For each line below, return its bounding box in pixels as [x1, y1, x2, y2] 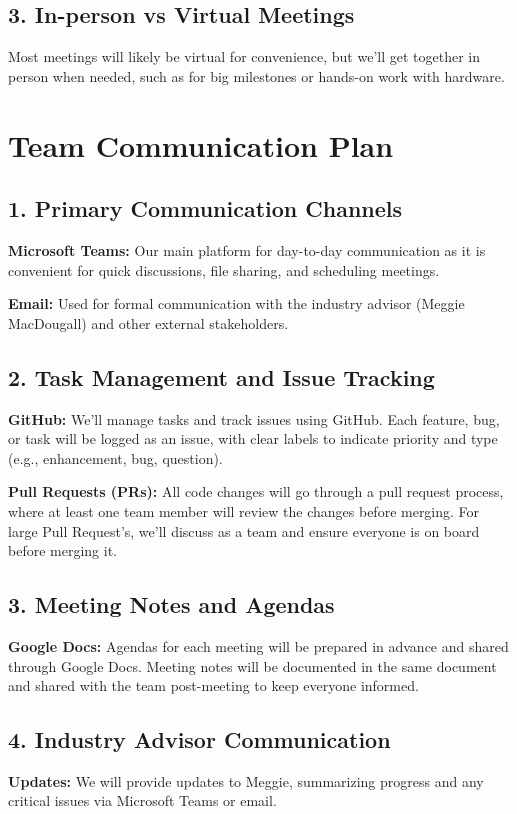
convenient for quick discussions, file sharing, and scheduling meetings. [8, 259, 440, 280]
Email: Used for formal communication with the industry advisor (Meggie [8, 293, 465, 314]
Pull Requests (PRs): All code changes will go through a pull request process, [8, 481, 504, 502]
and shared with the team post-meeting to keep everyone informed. [8, 675, 419, 696]
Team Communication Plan [8, 124, 394, 165]
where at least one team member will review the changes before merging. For [8, 500, 480, 521]
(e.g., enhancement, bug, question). [8, 447, 223, 468]
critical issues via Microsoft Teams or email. [8, 790, 277, 811]
